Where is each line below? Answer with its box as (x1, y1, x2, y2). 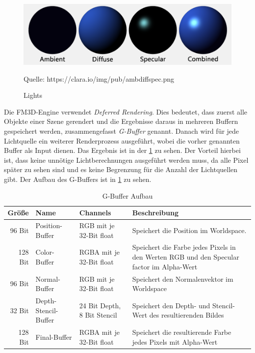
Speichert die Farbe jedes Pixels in (132, 242, 236, 252)
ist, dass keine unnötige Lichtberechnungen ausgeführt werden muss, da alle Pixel (4, 154, 249, 165)
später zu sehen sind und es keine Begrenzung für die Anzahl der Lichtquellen (4, 164, 238, 175)
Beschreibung (132, 207, 178, 218)
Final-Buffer (35, 331, 72, 342)
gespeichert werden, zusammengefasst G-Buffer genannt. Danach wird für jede (4, 126, 239, 136)
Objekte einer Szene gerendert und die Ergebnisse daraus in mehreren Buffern (4, 116, 238, 126)
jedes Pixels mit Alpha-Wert (132, 336, 218, 347)
